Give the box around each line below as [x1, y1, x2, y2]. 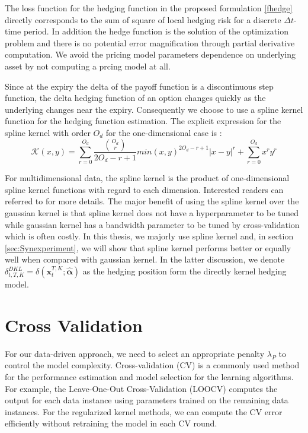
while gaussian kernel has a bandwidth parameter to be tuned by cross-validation [5, 218, 300, 230]
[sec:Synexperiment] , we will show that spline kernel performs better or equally [5, 241, 291, 254]
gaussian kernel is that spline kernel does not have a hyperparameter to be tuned [5, 207, 299, 219]
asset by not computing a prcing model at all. [5, 59, 171, 72]
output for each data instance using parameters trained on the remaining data [5, 394, 288, 406]
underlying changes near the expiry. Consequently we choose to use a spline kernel [5, 103, 303, 115]
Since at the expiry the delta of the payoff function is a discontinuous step [5, 80, 274, 92]
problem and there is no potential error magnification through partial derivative [5, 36, 295, 49]
